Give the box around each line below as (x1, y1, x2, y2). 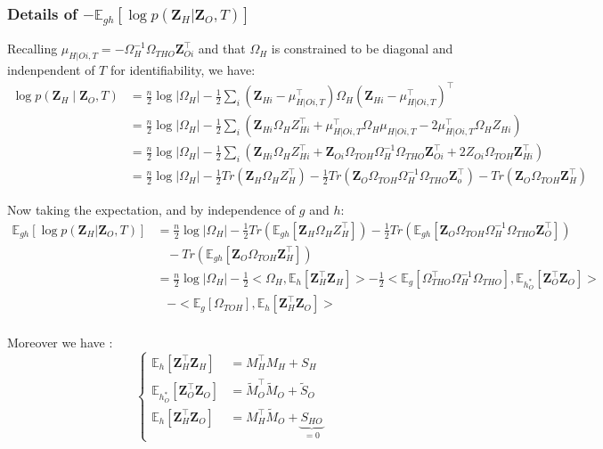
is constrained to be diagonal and (271, 39, 453, 58)
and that (198, 39, 246, 58)
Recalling (7, 39, 58, 58)
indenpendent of (7, 61, 95, 79)
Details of (7, 2, 77, 24)
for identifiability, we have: (110, 61, 256, 79)
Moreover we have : (7, 332, 113, 351)
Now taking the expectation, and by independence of (7, 200, 296, 219)
